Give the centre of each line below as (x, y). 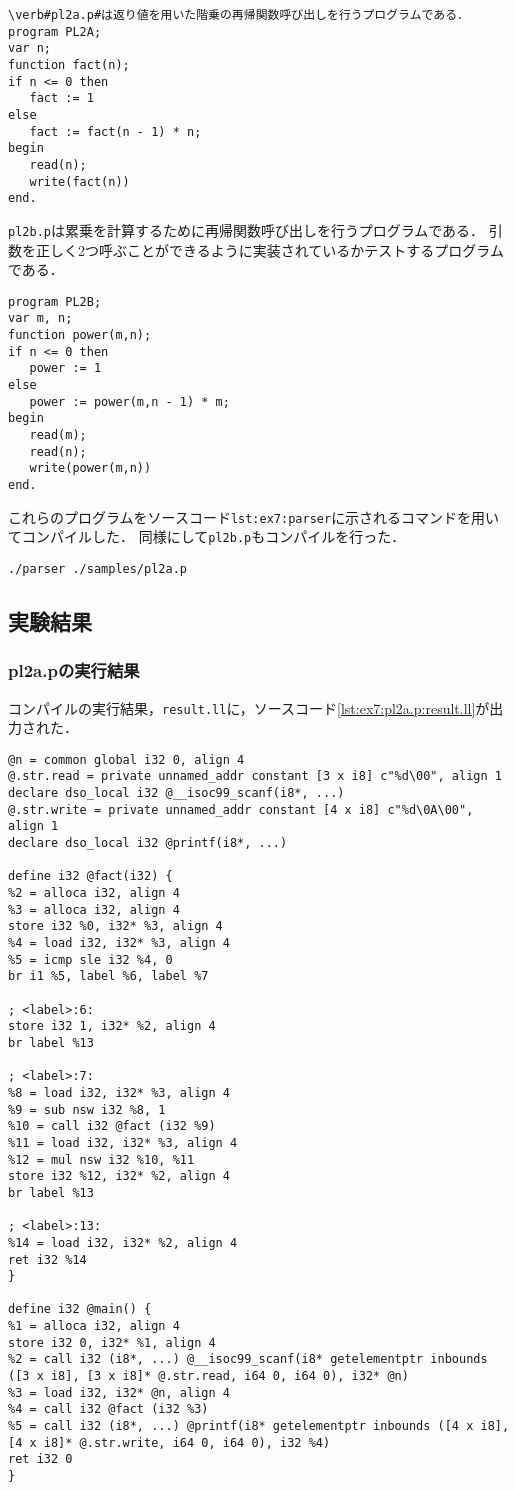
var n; (29, 48)
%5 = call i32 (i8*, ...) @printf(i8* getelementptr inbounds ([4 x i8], (259, 1426)
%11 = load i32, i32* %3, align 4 (123, 1142)
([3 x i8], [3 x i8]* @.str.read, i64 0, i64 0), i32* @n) (208, 1376)
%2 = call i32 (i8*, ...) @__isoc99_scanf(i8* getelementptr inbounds (248, 1359)
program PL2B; (55, 301)
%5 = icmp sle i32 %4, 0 (90, 959)
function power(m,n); (80, 335)
